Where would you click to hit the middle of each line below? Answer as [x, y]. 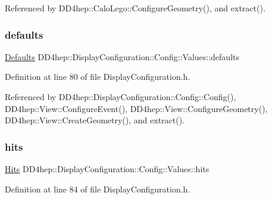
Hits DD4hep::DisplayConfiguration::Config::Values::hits [107, 169]
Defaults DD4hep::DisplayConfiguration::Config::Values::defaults [122, 56]
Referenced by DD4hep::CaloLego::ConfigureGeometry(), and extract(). [135, 8]
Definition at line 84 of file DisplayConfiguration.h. [98, 189]
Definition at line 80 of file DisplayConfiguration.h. [98, 77]
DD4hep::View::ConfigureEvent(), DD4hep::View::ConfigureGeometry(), [136, 108]
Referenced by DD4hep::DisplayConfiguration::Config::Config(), [121, 97]
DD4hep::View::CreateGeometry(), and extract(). [95, 120]
